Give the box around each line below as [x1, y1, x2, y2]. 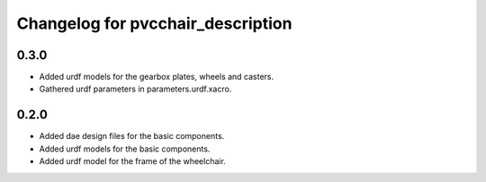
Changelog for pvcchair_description [16, 13, 292, 33]
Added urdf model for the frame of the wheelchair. [39, 156, 227, 167]
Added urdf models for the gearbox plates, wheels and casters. [39, 72, 274, 82]
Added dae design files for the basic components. [39, 131, 225, 142]
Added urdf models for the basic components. [39, 143, 211, 154]
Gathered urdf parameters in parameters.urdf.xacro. [39, 83, 232, 94]
